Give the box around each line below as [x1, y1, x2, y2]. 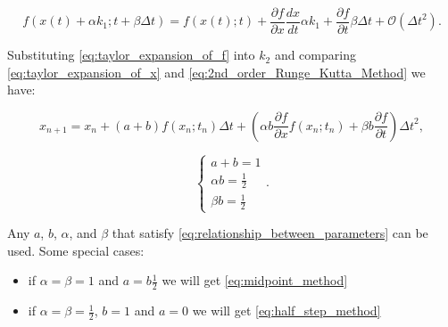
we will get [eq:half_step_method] [192, 301, 381, 320]
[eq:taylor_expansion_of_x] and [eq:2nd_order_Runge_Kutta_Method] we [7, 62, 426, 81]
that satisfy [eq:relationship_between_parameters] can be [112, 224, 428, 242]
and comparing [274, 45, 356, 64]
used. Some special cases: [7, 241, 145, 259]
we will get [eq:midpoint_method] [162, 271, 348, 290]
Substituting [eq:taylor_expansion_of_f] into [7, 45, 255, 64]
